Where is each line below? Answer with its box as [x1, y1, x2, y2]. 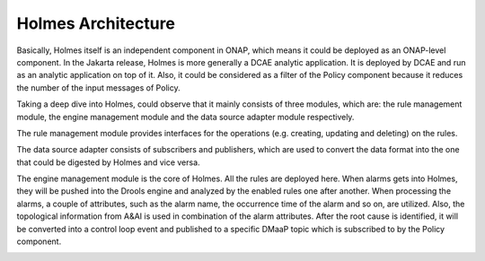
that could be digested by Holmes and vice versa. [16, 157, 201, 168]
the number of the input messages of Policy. [16, 82, 181, 93]
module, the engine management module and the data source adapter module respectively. [16, 111, 355, 122]
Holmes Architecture [16, 13, 175, 33]
